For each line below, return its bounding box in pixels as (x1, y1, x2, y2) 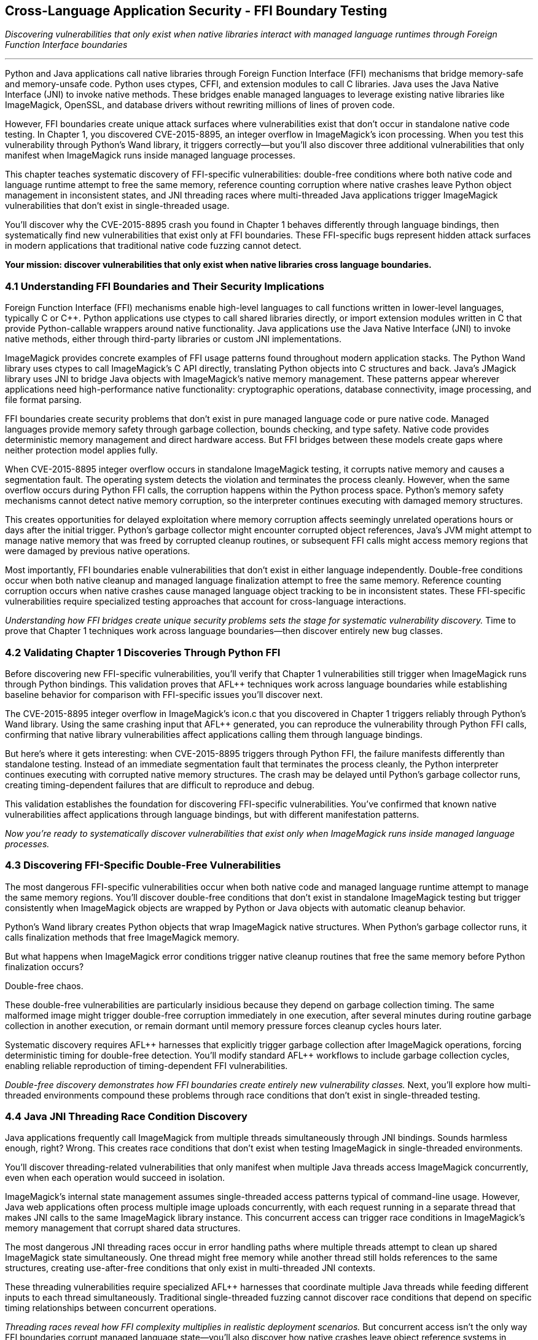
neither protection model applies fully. (5, 445, 158, 456)
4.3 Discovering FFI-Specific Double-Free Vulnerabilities (5, 859, 281, 872)
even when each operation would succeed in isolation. (5, 1172, 225, 1183)
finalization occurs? (5, 961, 84, 972)
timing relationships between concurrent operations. (5, 1303, 217, 1314)
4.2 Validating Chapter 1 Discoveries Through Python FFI (5, 646, 281, 659)
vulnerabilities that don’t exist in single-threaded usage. (5, 200, 230, 211)
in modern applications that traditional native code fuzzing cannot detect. (5, 240, 302, 251)
